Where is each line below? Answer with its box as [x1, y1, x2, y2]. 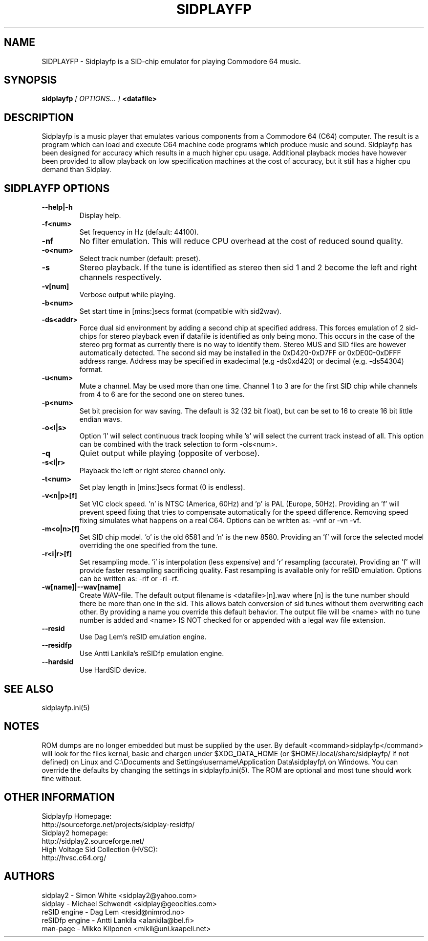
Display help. [79, 211, 121, 220]
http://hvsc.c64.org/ [42, 853, 107, 862]
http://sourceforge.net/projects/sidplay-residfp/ [42, 820, 195, 829]
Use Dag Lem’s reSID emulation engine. [79, 633, 207, 641]
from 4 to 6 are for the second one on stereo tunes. [79, 390, 245, 399]
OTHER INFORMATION [4, 791, 115, 804]
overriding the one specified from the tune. [79, 541, 218, 550]
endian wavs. [79, 415, 122, 424]
